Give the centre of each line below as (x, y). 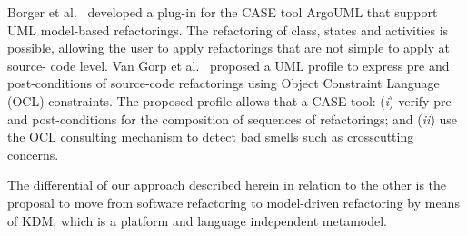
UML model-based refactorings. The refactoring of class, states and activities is (228, 29)
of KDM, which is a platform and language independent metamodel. (198, 220)
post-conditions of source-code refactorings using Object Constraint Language (224, 83)
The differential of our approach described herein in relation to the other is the (227, 185)
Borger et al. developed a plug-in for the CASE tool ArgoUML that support (223, 12)
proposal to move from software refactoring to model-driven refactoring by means (233, 202)
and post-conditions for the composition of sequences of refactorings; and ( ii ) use (232, 118)
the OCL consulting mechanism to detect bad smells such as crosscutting (211, 137)
